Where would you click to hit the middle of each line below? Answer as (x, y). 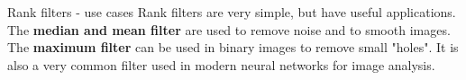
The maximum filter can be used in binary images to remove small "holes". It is (233, 47)
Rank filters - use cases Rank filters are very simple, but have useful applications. (232, 12)
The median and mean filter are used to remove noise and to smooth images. (229, 29)
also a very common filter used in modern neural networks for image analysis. (221, 64)
